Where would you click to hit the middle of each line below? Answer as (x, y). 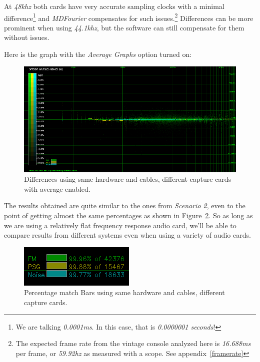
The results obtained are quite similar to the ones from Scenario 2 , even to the (125, 205)
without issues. (27, 37)
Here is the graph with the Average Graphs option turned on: (98, 54)
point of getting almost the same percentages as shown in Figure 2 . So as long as (128, 215)
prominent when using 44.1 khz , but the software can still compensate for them (124, 27)
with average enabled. (57, 188)
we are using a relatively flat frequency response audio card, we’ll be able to (120, 225)
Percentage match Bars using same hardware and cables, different (124, 292)
